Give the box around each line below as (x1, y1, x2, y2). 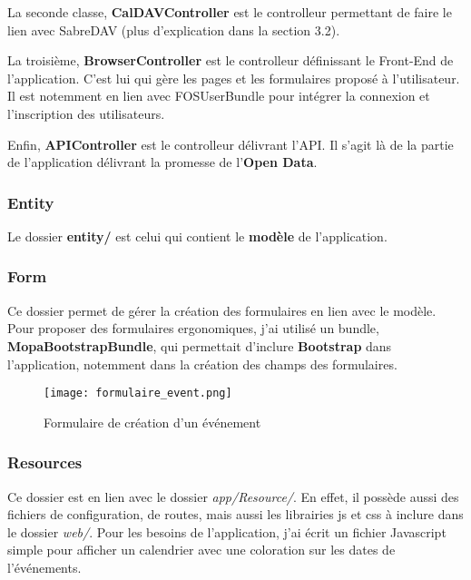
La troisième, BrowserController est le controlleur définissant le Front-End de (7, 51, 454, 70)
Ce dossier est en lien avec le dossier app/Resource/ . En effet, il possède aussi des (7, 487, 459, 506)
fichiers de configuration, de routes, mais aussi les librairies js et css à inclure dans (7, 505, 464, 524)
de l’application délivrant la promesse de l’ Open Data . (7, 152, 318, 172)
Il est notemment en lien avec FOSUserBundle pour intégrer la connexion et (7, 86, 430, 105)
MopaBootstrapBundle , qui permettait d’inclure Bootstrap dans (7, 336, 392, 355)
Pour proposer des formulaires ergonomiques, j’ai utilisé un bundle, (7, 319, 379, 338)
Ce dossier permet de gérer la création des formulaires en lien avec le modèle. (7, 300, 437, 319)
